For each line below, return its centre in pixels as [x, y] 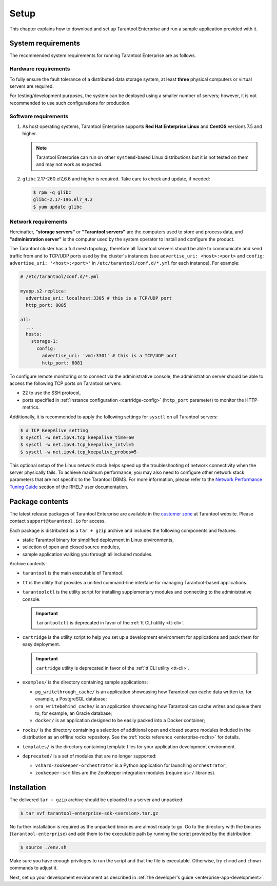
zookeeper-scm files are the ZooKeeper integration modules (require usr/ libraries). [125, 772]
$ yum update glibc [57, 207]
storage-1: [45, 341]
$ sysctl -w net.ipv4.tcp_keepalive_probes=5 [78, 452]
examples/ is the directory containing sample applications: [85, 682]
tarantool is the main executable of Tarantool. [73, 573]
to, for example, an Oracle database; [74, 713]
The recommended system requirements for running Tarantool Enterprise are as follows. [103, 56]
